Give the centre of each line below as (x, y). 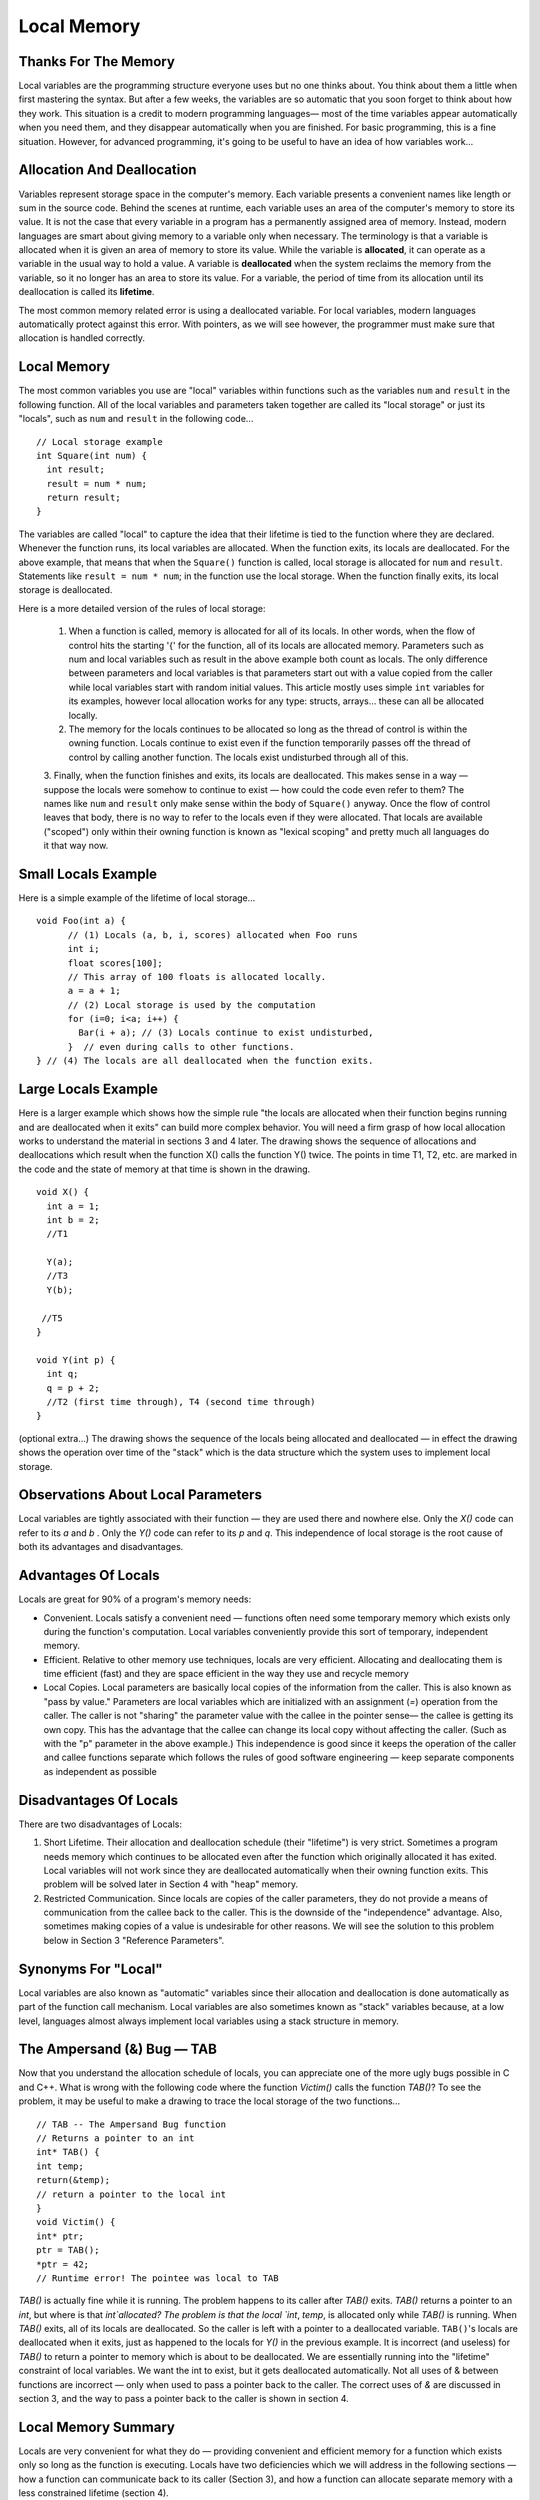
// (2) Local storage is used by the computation (191, 1004)
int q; (62, 1374)
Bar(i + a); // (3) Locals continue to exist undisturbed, (226, 1033)
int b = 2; (73, 1219)
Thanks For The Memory (96, 61)
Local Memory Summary (96, 2426)
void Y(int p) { (76, 1359)
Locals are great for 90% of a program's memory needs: (135, 1599)
